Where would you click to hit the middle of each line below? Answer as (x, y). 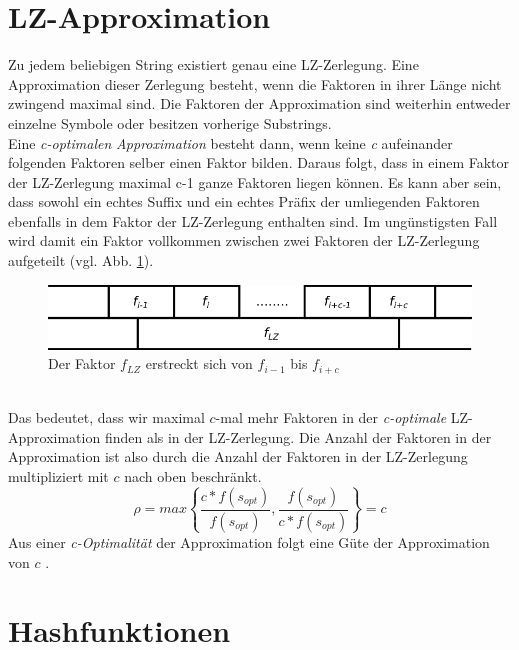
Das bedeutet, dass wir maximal (106, 417)
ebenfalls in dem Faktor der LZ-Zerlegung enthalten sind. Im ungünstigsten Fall (253, 220)
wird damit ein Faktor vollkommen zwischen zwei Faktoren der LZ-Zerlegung (244, 240)
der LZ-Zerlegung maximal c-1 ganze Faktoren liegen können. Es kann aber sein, (255, 181)
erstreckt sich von (199, 363)
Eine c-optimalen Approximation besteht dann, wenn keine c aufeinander (230, 142)
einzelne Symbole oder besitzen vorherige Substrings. (170, 122)
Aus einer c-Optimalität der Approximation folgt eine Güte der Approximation (249, 541)
